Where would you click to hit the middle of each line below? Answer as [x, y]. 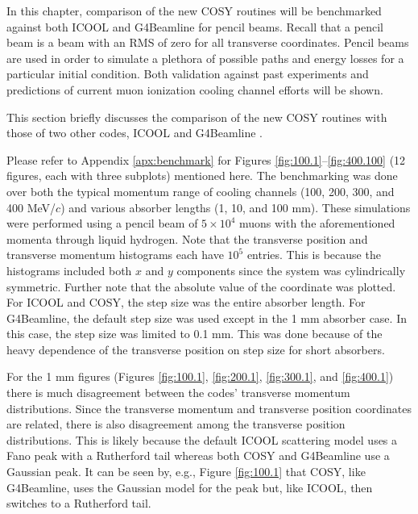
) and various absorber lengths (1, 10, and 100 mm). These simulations [236, 207]
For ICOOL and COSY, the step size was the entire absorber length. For [186, 302]
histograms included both [69, 270]
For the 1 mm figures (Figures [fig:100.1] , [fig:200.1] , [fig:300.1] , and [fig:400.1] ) [200, 376]
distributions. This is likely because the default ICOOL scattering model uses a [202, 439]
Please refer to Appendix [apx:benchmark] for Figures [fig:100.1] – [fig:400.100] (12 [206, 159]
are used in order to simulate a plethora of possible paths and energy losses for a [205, 58]
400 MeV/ [31, 207]
